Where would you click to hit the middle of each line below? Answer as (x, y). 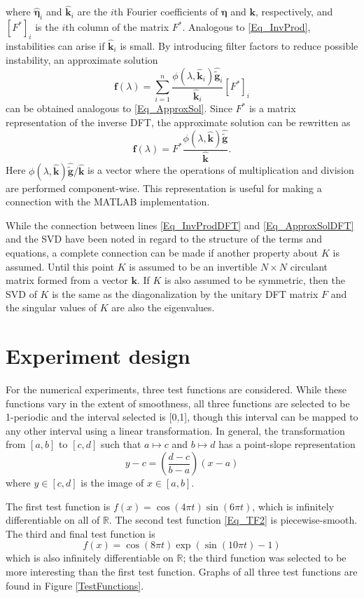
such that (121, 444)
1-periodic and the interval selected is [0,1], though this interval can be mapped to (182, 417)
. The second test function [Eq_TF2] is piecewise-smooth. (233, 520)
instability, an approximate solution (82, 59)
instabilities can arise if (55, 46)
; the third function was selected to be (265, 558)
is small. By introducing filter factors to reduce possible (239, 46)
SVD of (21, 293)
